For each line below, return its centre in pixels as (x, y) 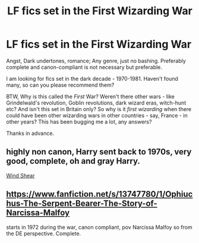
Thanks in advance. (30, 133)
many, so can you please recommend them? (60, 85)
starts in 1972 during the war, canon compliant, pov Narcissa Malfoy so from (99, 227)
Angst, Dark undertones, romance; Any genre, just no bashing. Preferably (96, 61)
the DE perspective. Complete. (44, 233)
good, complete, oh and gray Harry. (73, 161)
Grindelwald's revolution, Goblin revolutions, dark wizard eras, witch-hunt (96, 103)
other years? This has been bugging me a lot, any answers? (79, 121)
